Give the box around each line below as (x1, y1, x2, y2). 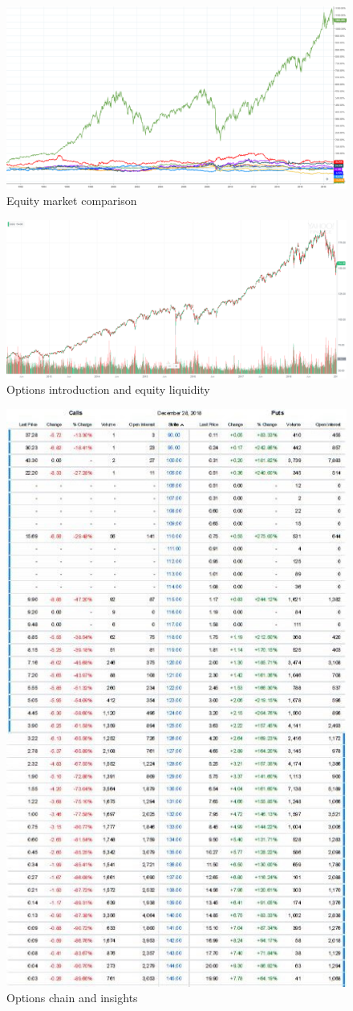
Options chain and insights (6, 989, 138, 1006)
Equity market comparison (6, 191, 137, 208)
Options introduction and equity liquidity (6, 381, 210, 398)
